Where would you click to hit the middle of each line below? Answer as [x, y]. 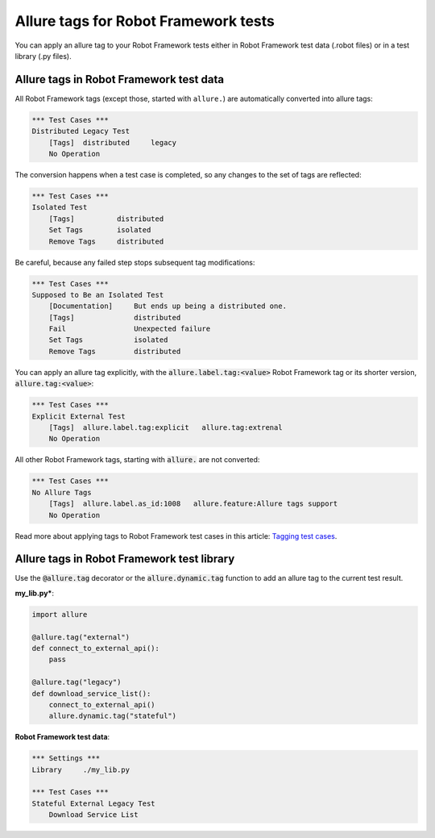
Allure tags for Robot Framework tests [145, 21]
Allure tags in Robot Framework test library [125, 559]
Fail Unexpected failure [130, 329]
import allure [60, 614]
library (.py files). [43, 56]
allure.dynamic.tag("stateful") [113, 716]
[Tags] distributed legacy [113, 142]
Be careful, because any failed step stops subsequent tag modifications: [135, 262]
